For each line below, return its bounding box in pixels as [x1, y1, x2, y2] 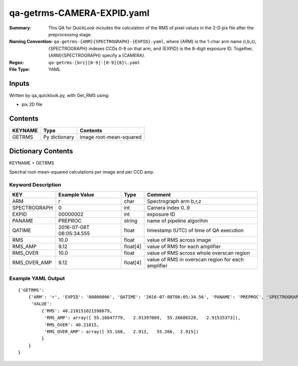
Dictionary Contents [9, 147, 74, 155]
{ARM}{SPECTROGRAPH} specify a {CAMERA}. [48, 53, 146, 59]
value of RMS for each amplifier [147, 243, 221, 250]
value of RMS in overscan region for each [147, 256, 244, 263]
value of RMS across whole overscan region [147, 249, 250, 256]
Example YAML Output [9, 275, 65, 282]
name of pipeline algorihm [147, 217, 208, 224]
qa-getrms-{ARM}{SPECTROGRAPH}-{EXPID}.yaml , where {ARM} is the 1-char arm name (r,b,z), [54, 39, 257, 45]
